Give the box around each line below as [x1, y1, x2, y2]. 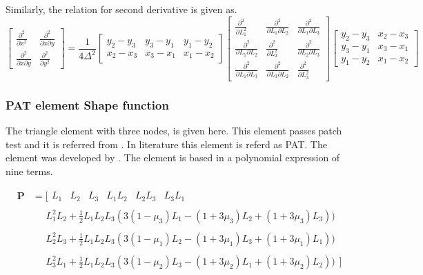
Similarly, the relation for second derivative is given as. [6, 2, 237, 16]
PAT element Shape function [6, 96, 169, 113]
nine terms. [6, 163, 53, 178]
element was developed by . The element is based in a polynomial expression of [6, 150, 340, 165]
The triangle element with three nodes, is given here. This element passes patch [6, 123, 342, 137]
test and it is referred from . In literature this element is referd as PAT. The [6, 136, 327, 151]
